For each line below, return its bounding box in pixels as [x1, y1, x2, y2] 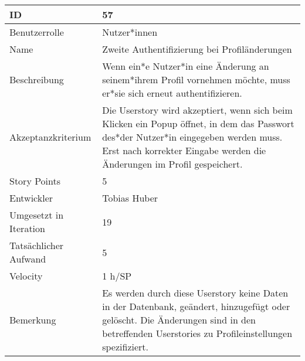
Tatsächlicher [9, 239, 64, 252]
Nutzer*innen [102, 25, 158, 39]
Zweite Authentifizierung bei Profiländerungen [102, 42, 292, 56]
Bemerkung [9, 313, 56, 326]
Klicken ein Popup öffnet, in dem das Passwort [102, 117, 294, 130]
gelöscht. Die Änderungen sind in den [102, 313, 256, 326]
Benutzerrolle [9, 25, 64, 39]
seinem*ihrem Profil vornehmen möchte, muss [102, 73, 290, 86]
